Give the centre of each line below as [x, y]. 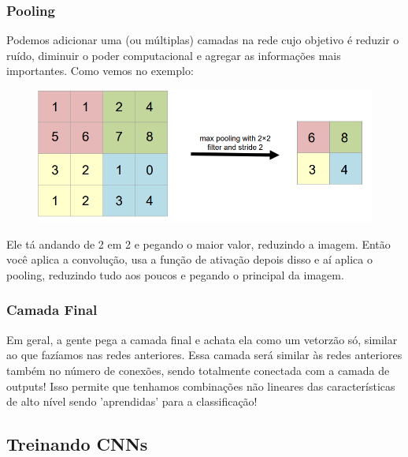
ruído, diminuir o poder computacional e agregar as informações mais [174, 55]
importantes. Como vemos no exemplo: [100, 71]
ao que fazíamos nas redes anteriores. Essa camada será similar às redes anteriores [204, 355]
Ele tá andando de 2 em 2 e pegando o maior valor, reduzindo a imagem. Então [198, 243]
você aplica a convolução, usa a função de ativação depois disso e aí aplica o [189, 259]
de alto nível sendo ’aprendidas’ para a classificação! [132, 401]
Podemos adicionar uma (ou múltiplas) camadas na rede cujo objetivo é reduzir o [203, 40]
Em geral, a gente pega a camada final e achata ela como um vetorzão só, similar [202, 339]
